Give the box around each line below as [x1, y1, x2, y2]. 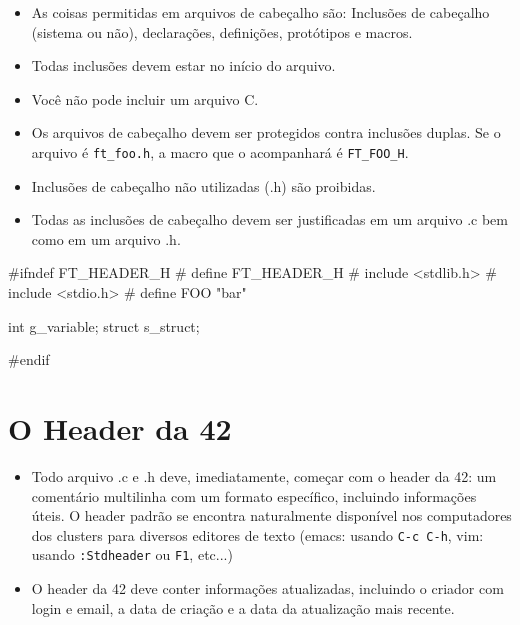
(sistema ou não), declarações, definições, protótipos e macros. [31, 21, 413, 42]
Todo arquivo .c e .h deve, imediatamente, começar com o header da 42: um [31, 465, 497, 486]
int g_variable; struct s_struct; [8, 315, 200, 336]
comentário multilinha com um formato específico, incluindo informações [31, 485, 477, 506]
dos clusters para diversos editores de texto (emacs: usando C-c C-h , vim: [31, 524, 484, 545]
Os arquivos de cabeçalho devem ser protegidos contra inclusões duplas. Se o [31, 122, 501, 143]
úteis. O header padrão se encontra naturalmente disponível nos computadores [31, 505, 512, 526]
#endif [8, 349, 50, 370]
